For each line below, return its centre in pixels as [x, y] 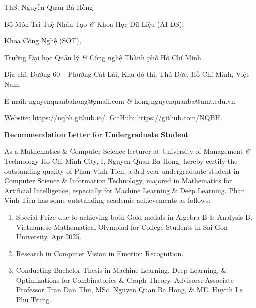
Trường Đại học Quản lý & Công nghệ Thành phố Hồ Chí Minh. [104, 57]
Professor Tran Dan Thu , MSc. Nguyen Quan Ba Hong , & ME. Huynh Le [129, 290]
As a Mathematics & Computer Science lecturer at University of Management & [127, 151]
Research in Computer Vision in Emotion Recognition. [100, 253]
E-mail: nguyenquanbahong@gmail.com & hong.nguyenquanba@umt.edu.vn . [121, 101]
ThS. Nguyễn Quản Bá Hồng [49, 7]
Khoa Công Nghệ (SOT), [43, 41]
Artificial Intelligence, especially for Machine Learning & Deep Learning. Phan [125, 190]
